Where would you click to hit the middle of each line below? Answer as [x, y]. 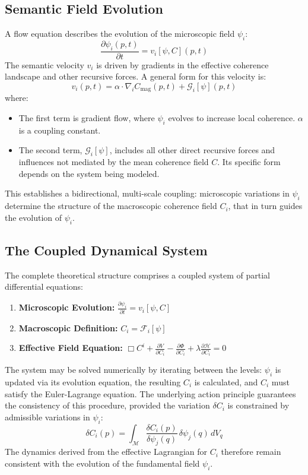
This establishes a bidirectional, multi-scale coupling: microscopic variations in [147, 193]
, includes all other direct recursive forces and [192, 150]
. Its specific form [249, 162]
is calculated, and [226, 381]
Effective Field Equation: [71, 348]
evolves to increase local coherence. [232, 118]
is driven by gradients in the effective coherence [182, 64]
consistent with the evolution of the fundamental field [102, 463]
